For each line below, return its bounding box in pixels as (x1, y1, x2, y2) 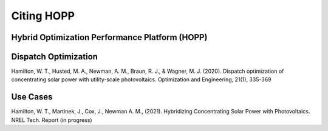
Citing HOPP (11, 9, 75, 22)
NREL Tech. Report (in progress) (11, 116, 92, 124)
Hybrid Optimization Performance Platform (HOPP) (11, 32, 208, 42)
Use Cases (11, 92, 53, 102)
